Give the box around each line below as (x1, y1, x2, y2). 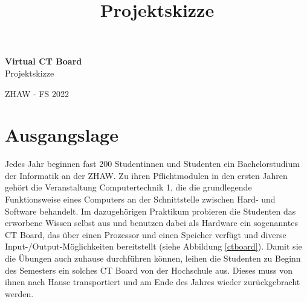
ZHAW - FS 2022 (5, 87, 69, 99)
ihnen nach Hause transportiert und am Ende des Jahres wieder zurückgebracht (5, 275, 300, 288)
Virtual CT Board (5, 55, 82, 68)
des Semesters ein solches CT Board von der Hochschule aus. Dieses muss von (5, 263, 293, 276)
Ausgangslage (5, 122, 118, 147)
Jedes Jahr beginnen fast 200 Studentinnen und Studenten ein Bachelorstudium (5, 157, 300, 170)
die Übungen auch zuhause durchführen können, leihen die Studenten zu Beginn (5, 252, 301, 265)
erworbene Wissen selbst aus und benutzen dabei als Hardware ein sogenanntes (5, 216, 298, 229)
